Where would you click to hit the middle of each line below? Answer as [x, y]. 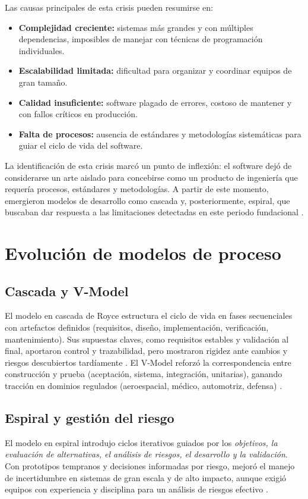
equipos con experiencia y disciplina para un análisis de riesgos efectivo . [136, 489]
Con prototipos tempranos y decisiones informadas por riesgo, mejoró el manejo [150, 466]
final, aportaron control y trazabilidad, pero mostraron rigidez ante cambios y [146, 351]
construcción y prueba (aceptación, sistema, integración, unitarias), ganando [144, 374]
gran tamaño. [43, 82]
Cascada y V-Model [67, 291]
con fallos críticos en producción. [78, 114]
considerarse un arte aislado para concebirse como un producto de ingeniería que [151, 177]
